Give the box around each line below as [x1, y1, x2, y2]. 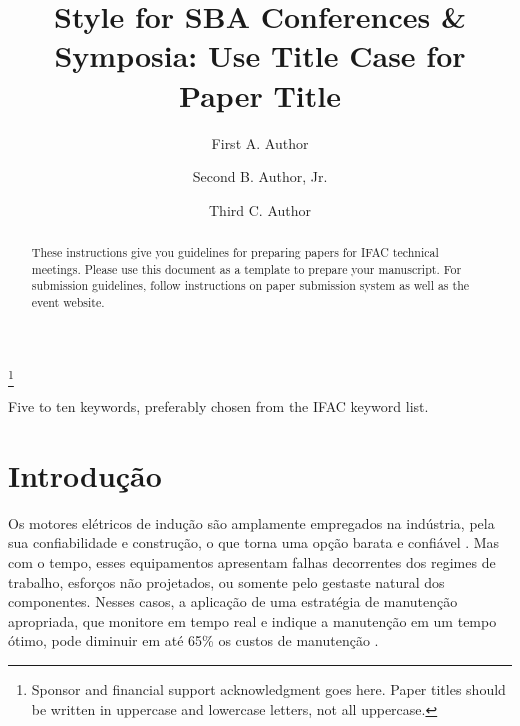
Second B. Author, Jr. [192, 166, 328, 187]
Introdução [8, 454, 162, 495]
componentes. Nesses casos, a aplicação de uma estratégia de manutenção [8, 591, 458, 612]
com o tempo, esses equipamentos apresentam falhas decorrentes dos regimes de [8, 551, 496, 572]
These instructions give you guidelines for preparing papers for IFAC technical [31, 244, 439, 261]
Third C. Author [209, 199, 311, 220]
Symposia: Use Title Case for [54, 35, 466, 76]
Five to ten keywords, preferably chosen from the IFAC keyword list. [8, 396, 429, 417]
